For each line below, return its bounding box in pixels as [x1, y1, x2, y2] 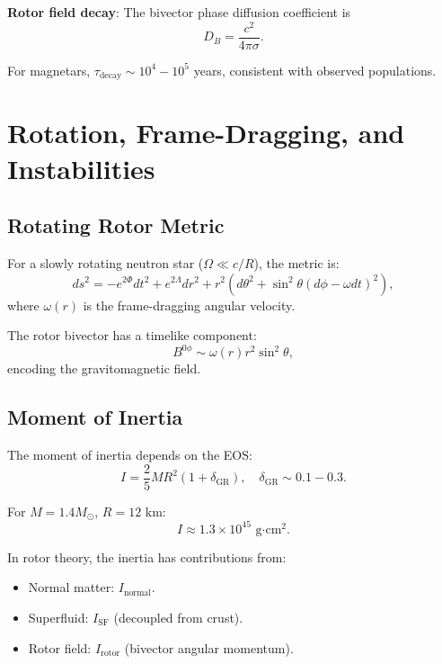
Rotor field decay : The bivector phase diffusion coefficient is [7, 3, 351, 21]
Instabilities [7, 149, 155, 186]
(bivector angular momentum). [124, 638, 294, 657]
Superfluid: [28, 607, 89, 626]
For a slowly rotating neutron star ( [7, 253, 204, 272]
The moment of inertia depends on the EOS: [7, 445, 252, 464]
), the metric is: [253, 253, 340, 272]
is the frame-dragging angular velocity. [83, 295, 296, 314]
